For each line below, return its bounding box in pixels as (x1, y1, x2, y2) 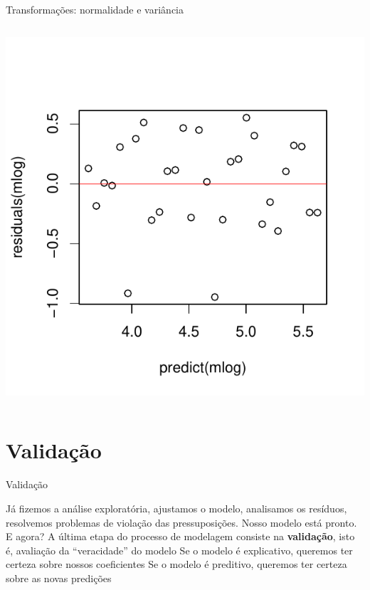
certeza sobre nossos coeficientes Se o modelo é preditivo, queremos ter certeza (6, 557, 347, 571)
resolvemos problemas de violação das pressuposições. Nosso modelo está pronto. (6, 515, 357, 530)
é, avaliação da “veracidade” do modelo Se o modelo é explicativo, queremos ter (6, 542, 353, 557)
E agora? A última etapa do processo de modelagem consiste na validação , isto (6, 529, 355, 544)
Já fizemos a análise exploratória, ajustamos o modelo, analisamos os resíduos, (6, 500, 347, 515)
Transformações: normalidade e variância (6, 2, 184, 16)
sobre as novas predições (6, 570, 112, 585)
